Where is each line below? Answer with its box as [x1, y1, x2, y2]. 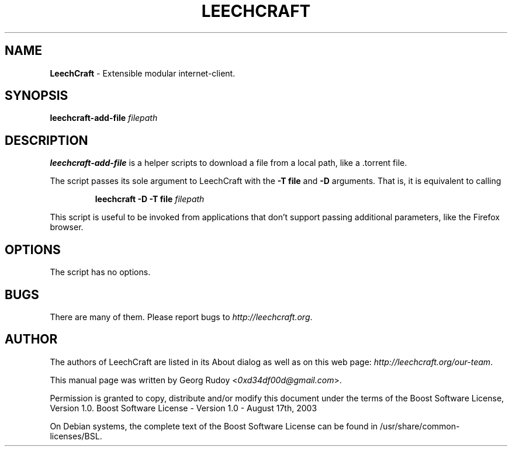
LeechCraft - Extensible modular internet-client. [50, 68, 236, 78]
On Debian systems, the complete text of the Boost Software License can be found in [50, 421, 378, 431]
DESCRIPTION [5, 133, 88, 148]
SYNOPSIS [5, 88, 68, 103]
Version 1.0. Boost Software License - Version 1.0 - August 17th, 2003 [50, 403, 317, 413]
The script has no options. [50, 267, 151, 277]
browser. [50, 222, 84, 233]
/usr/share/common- [380, 421, 460, 431]
